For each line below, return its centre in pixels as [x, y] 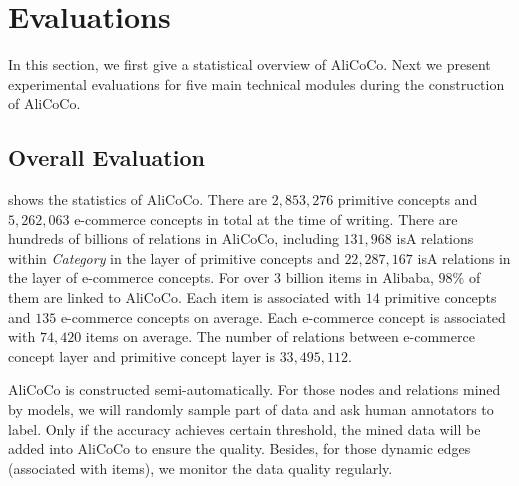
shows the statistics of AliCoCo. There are [138, 199]
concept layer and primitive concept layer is [141, 355]
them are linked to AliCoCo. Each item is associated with [185, 297]
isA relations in [464, 257]
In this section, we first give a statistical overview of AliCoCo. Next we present [249, 64]
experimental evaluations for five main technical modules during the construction [256, 83]
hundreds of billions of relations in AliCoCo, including [173, 238]
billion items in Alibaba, [359, 277]
